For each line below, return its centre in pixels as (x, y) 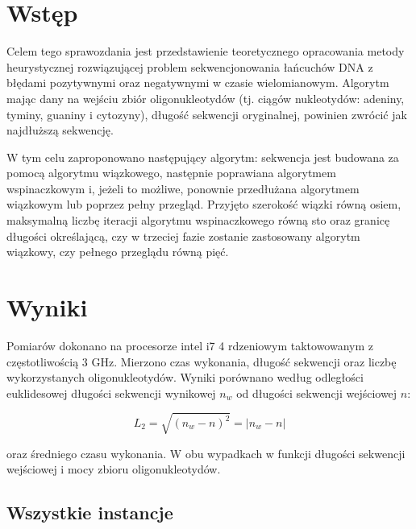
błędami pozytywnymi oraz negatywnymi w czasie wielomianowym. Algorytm (198, 83)
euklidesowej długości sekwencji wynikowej (111, 393)
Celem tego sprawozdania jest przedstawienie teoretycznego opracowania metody (206, 51)
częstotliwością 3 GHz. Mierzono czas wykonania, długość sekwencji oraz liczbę (202, 361)
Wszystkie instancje (90, 512)
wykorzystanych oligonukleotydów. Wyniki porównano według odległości (185, 377)
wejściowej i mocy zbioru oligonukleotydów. (114, 469)
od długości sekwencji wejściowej (317, 393)
